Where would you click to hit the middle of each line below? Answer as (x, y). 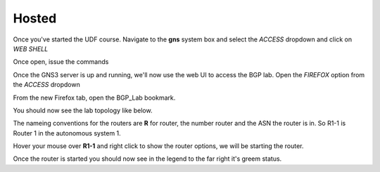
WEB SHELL (31, 48)
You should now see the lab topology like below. (83, 110)
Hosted (35, 18)
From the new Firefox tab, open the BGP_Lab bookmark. (94, 98)
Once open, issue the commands (61, 62)
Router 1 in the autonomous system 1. (67, 133)
